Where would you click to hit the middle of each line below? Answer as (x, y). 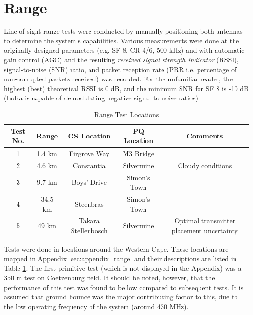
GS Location (89, 136)
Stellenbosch (89, 230)
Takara (89, 221)
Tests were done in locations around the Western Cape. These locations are (116, 249)
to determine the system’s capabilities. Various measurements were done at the (122, 40)
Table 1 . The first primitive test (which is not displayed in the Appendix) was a (123, 268)
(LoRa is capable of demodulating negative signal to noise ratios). (102, 98)
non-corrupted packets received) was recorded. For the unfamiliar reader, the (118, 79)
